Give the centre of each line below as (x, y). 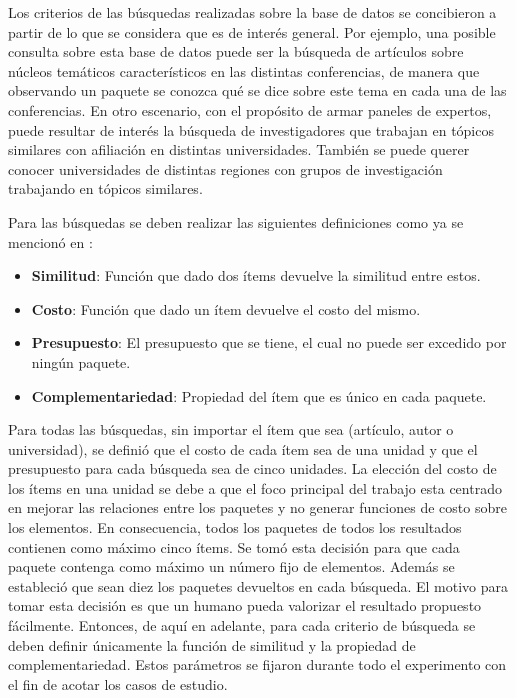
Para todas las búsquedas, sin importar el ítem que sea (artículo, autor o (231, 429)
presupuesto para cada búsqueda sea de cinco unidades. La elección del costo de (252, 468)
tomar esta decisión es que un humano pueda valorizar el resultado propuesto (245, 605)
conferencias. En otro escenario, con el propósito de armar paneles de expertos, (250, 109)
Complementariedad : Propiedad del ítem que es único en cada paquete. (259, 395)
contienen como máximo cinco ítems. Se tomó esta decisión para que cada (234, 546)
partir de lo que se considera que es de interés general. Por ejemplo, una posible (252, 31)
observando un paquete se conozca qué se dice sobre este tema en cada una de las (257, 90)
